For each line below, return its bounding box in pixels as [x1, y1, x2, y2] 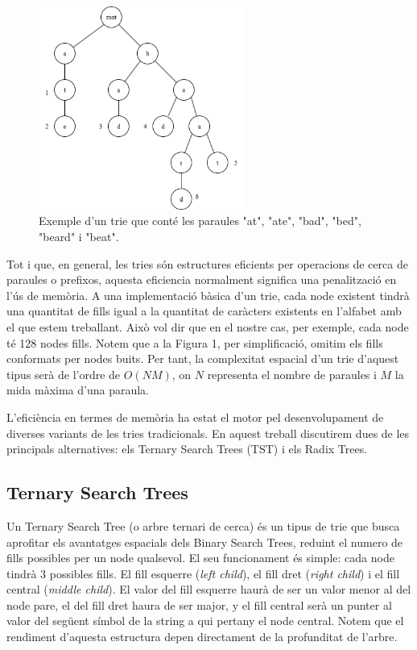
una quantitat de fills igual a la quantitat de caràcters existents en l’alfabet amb [6, 302, 402, 319]
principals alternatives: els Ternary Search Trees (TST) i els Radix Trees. [6, 440, 368, 457]
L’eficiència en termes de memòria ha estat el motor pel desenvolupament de [6, 408, 384, 425]
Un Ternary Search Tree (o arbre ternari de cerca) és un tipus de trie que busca [6, 517, 400, 534]
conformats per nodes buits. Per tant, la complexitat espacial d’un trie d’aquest [6, 350, 399, 367]
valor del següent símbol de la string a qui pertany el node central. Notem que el [6, 612, 404, 629]
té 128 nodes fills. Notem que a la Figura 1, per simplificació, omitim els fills [6, 334, 383, 351]
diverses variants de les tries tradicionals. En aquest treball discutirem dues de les [6, 424, 410, 441]
